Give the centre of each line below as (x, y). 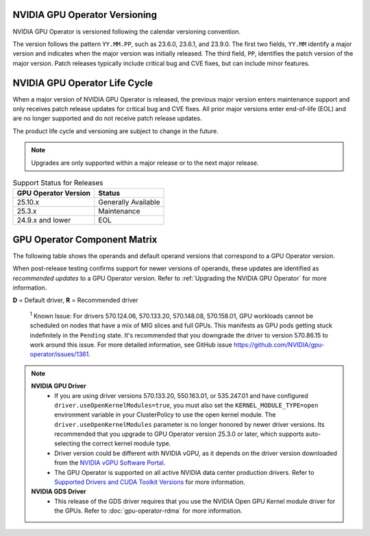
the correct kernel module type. (126, 443)
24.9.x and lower (44, 220)
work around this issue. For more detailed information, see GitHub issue (131, 345)
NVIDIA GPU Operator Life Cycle (83, 83)
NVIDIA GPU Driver (59, 386)
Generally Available (129, 202)
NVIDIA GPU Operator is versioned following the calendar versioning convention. (127, 32)
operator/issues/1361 (59, 354)
